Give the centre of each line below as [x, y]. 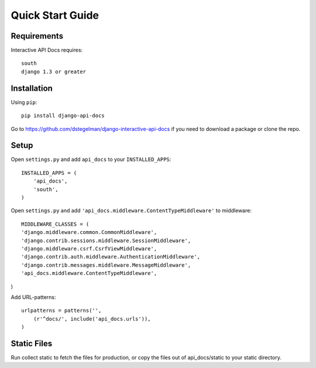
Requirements [37, 36]
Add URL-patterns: [33, 297]
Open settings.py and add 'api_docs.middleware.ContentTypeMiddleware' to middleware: [131, 211]
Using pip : [24, 102]
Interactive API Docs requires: [47, 50]
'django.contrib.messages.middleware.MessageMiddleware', [106, 265]
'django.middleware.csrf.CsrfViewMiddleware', [89, 248]
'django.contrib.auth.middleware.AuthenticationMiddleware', [111, 257]
